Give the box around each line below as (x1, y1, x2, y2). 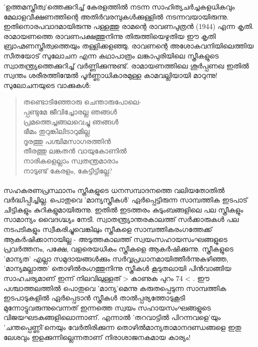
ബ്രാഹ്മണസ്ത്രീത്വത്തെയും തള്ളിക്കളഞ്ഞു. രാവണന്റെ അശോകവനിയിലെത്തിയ (3, 40, 254, 51)
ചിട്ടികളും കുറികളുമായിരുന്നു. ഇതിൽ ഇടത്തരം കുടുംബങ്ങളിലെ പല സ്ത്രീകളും (3, 204, 243, 214)
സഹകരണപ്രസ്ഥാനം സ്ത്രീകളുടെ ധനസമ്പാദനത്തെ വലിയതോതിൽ (3, 184, 225, 195)
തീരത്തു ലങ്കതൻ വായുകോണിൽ (23, 145, 127, 156)
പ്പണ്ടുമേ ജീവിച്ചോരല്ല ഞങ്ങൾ (23, 106, 117, 116)
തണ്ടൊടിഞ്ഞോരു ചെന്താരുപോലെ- (23, 96, 141, 107)
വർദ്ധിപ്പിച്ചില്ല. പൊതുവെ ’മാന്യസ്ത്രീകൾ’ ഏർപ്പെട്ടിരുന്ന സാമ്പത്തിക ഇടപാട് (3, 194, 247, 205)
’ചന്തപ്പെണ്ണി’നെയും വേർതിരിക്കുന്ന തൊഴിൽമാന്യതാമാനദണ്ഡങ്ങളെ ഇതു (3, 322, 241, 332)
